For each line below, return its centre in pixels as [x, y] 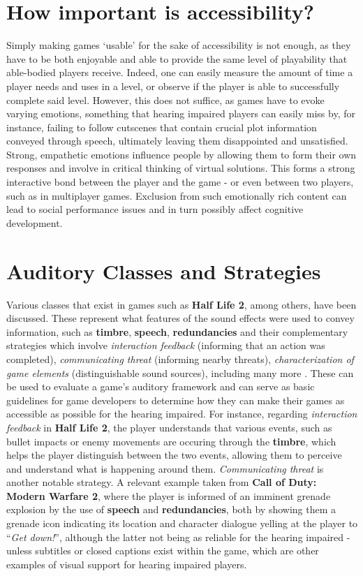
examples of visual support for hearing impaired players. [127, 564]
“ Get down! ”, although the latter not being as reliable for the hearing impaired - [178, 537]
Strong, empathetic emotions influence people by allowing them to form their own [181, 154]
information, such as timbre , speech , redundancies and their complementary [177, 331]
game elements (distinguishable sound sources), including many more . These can [180, 372]
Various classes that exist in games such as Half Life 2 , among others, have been [181, 304]
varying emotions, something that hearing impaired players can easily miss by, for [181, 113]
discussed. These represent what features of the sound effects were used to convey [180, 318]
